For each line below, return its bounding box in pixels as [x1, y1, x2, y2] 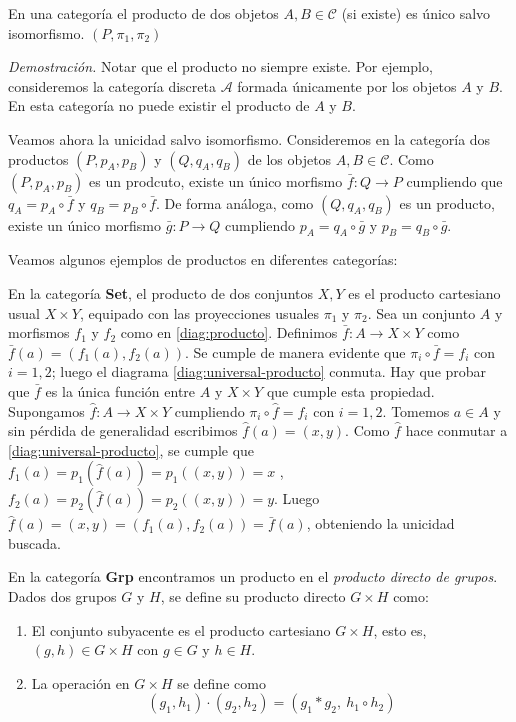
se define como [177, 672, 266, 693]
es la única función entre [45, 380, 196, 401]
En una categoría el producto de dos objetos [8, 3, 279, 23]
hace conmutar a [405, 420, 508, 441]
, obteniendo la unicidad [306, 513, 455, 534]
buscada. [8, 532, 61, 553]
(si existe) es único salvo [341, 3, 491, 23]
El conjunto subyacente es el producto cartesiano [31, 619, 331, 640]
